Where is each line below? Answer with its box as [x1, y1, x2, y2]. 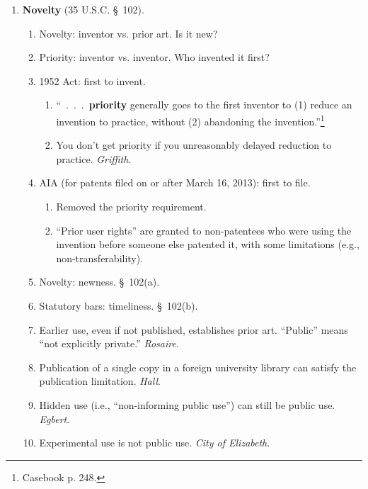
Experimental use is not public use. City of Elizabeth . [39, 435, 270, 450]
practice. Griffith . [56, 151, 132, 166]
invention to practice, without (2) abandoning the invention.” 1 [56, 111, 325, 128]
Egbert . [39, 411, 70, 426]
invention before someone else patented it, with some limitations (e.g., [56, 237, 360, 252]
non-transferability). [56, 250, 144, 265]
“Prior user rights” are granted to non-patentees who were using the [56, 223, 352, 237]
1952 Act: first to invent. [39, 73, 146, 88]
